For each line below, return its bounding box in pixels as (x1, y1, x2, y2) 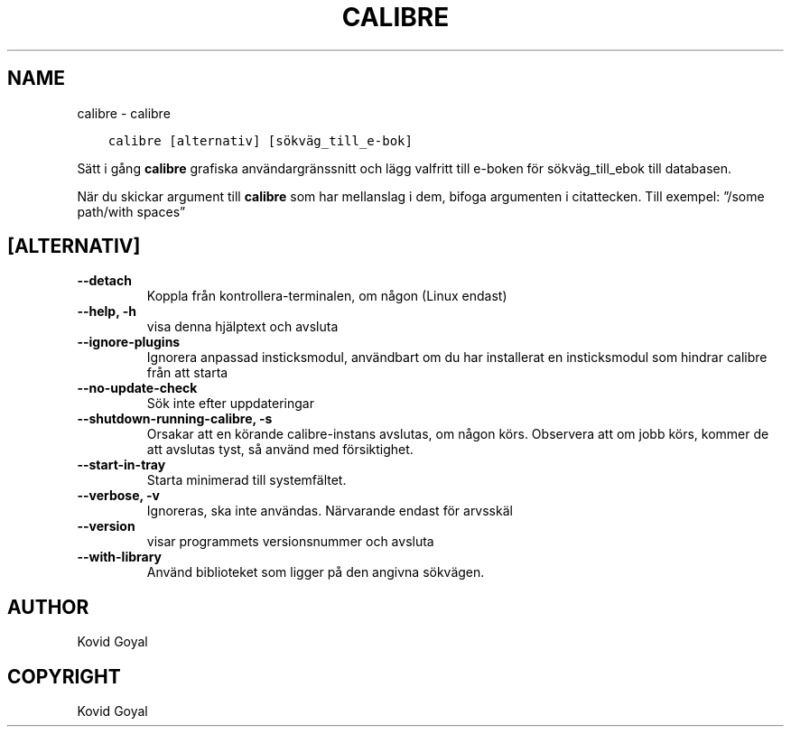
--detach (77, 273, 132, 289)
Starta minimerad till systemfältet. (146, 472, 347, 488)
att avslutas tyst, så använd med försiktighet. (146, 441, 414, 458)
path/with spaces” (77, 203, 186, 219)
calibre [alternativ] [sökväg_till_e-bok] (107, 133, 413, 148)
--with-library (77, 549, 163, 565)
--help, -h (77, 303, 136, 320)
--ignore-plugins (77, 334, 181, 350)
